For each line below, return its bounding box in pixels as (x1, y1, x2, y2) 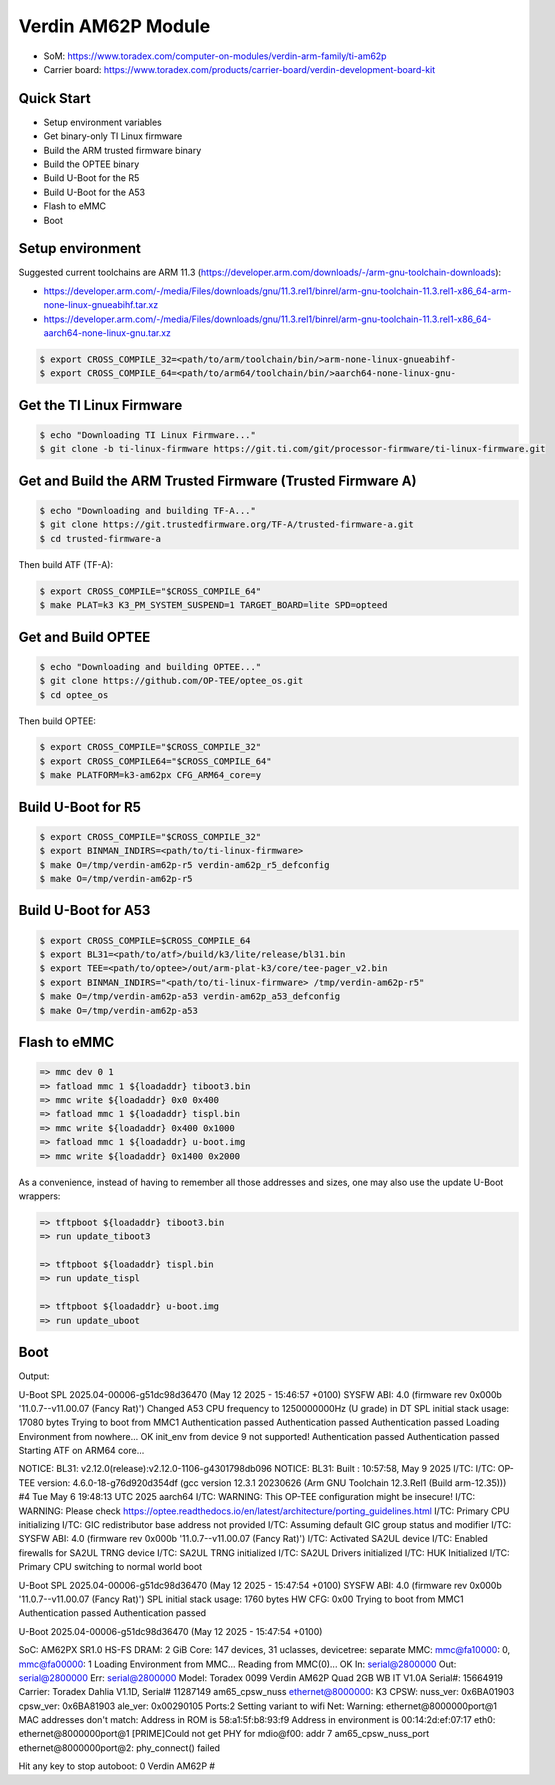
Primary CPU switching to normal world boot (18, 1561, 203, 1573)
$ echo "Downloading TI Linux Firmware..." (39, 430, 257, 441)
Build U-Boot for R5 (18, 798, 142, 815)
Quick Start (18, 90, 91, 107)
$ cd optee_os (39, 689, 109, 700)
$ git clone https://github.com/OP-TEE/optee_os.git (39, 675, 304, 687)
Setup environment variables (43, 116, 162, 128)
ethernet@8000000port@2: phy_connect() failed (18, 1741, 220, 1754)
